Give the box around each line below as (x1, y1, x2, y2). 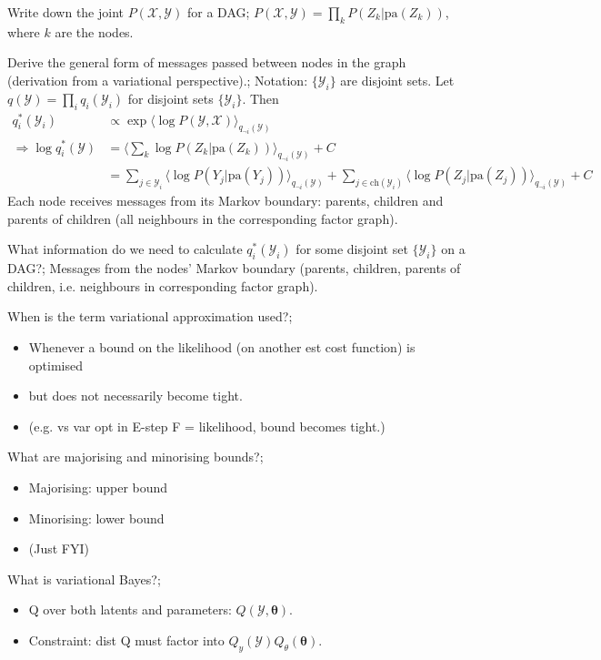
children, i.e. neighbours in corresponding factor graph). (7, 276, 318, 295)
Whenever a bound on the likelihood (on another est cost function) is (28, 337, 416, 356)
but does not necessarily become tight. (28, 386, 243, 405)
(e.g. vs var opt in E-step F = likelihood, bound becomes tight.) (28, 416, 386, 435)
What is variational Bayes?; (7, 569, 161, 588)
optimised (28, 355, 83, 374)
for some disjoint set (295, 239, 408, 259)
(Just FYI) (28, 539, 89, 558)
